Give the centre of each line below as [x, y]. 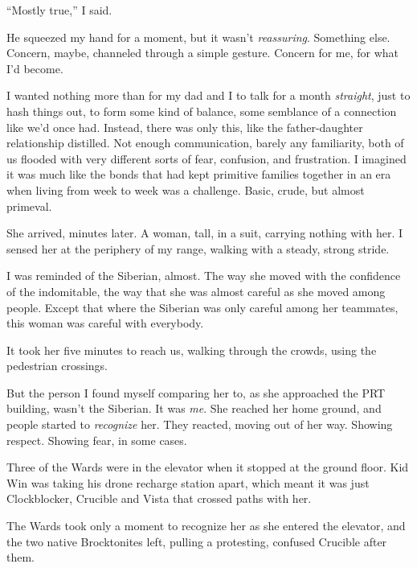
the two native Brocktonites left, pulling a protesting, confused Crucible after [197, 541]
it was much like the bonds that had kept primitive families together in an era [199, 174]
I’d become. [35, 68]
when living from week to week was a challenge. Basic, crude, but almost [186, 189]
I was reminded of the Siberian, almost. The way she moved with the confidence [204, 276]
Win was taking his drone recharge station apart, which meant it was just [188, 482]
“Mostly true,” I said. [59, 10]
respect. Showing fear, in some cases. [97, 440]
